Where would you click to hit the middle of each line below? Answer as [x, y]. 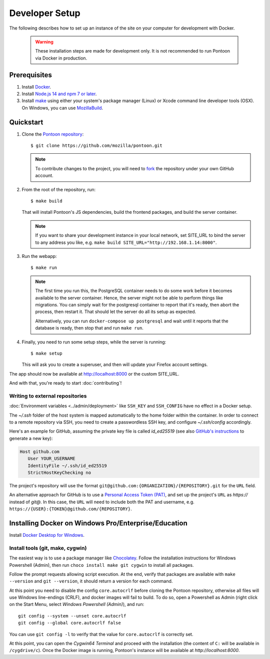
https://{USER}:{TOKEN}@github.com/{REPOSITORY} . [70, 509]
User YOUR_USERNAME [51, 459]
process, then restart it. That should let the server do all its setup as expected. [116, 312]
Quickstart [26, 122]
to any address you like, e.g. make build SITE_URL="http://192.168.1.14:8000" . [126, 242]
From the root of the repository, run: [59, 189]
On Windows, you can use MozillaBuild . [62, 108]
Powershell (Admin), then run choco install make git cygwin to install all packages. [101, 565]
